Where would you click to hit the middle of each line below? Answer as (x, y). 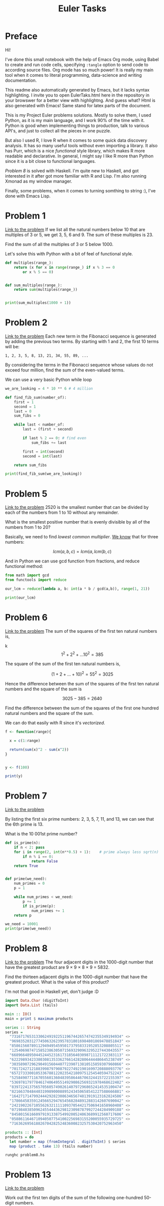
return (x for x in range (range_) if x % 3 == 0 (64, 267)
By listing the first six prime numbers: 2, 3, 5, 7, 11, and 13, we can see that (80, 819)
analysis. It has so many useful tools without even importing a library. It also (81, 145)
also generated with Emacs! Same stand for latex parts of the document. (78, 105)
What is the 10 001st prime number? (41, 834)
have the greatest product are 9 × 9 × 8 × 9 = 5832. (57, 967)
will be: (12, 347)
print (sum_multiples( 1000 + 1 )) (38, 303)
